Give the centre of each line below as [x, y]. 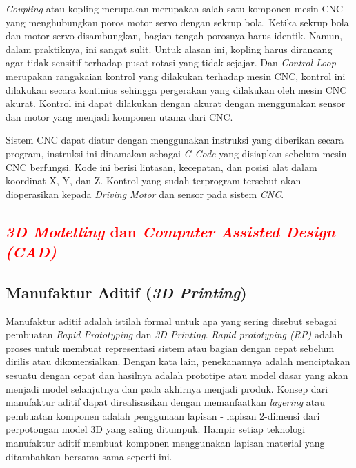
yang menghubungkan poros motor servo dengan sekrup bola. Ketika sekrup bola [177, 22]
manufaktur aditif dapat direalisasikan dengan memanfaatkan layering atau [165, 402]
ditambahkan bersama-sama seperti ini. [89, 456]
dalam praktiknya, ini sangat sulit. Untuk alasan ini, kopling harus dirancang [169, 49]
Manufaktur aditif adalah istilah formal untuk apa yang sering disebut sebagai [171, 321]
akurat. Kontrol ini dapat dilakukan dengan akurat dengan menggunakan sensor [176, 103]
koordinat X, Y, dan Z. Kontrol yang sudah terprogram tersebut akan [154, 181]
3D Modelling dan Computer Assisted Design [170, 231]
